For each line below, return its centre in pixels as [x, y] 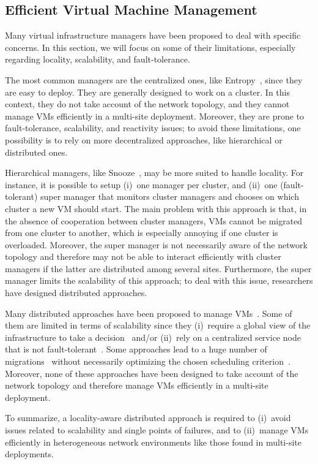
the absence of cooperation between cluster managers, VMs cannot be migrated [154, 220]
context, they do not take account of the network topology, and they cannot [147, 104]
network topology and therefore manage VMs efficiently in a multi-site [137, 385]
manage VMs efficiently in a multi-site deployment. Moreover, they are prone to [155, 116]
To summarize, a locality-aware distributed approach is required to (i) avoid [148, 418]
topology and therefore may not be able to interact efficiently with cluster [143, 257]
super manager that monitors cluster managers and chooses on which [169, 196]
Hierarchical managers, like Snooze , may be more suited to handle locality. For [154, 173]
